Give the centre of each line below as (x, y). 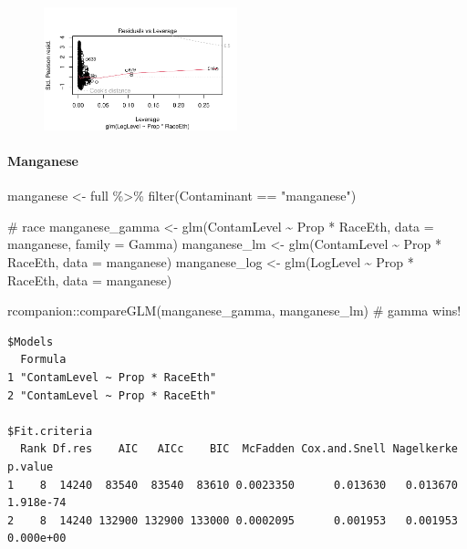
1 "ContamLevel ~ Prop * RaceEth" (112, 378)
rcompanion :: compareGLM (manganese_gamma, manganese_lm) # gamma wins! (234, 311)
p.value (31, 467)
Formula (43, 360)
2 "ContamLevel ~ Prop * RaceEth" (112, 395)
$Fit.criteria (50, 431)
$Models (31, 342)
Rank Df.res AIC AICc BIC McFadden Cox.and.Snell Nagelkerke (239, 449)
